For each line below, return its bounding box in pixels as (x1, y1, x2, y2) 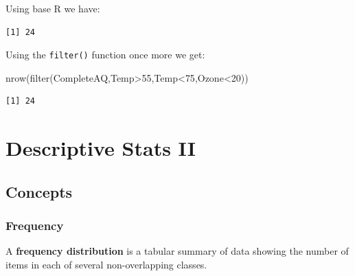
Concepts (5, 181, 73, 202)
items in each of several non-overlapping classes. (5, 257, 207, 271)
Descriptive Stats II (5, 134, 196, 162)
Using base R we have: (5, 1, 100, 15)
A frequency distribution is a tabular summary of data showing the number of (5, 244, 349, 258)
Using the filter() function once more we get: (5, 47, 205, 62)
